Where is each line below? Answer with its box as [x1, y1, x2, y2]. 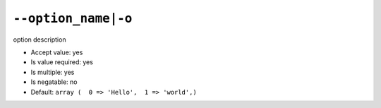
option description [13, 35, 66, 44]
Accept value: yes [30, 48, 83, 56]
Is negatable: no [30, 78, 78, 86]
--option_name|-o [13, 11, 133, 26]
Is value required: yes [30, 58, 93, 66]
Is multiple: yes [30, 68, 75, 76]
